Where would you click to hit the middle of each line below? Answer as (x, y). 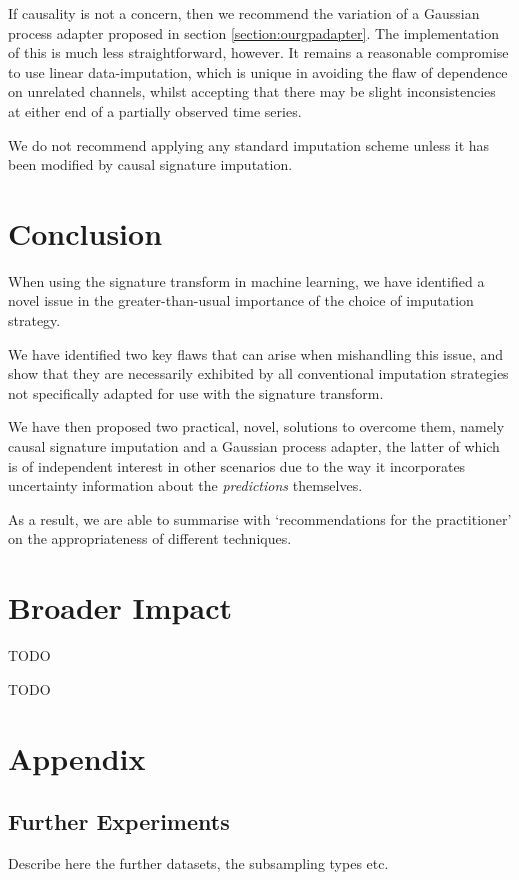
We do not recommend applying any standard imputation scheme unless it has (249, 144)
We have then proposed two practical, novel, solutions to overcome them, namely (256, 426)
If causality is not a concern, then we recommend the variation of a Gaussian (244, 13)
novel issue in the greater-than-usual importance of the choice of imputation (241, 300)
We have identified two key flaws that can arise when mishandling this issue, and (256, 353)
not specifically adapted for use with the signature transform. (196, 392)
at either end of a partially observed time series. (155, 110)
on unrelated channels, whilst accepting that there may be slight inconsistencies (252, 91)
